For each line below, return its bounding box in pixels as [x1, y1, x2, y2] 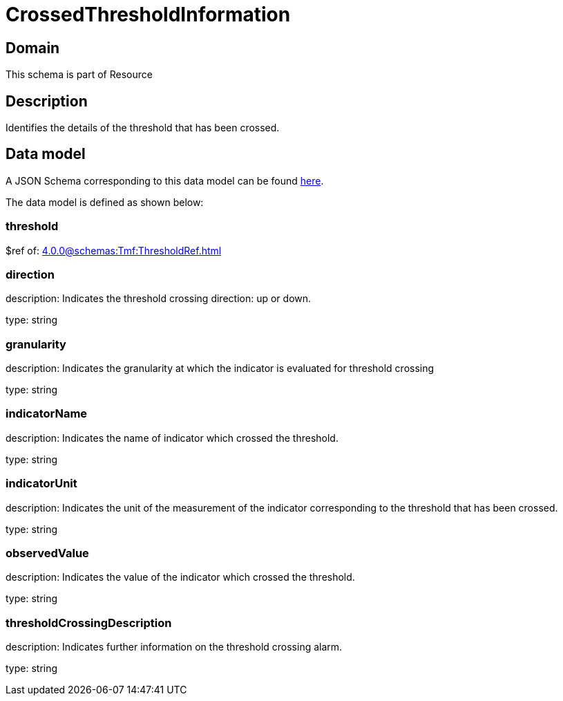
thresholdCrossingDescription [6, 615, 172, 630]
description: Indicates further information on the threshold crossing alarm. [6, 641, 343, 653]
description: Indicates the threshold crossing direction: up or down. [6, 292, 312, 305]
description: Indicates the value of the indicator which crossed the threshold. [6, 571, 355, 583]
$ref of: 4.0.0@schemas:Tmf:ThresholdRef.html [6, 244, 222, 256]
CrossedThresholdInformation [6, 3, 291, 26]
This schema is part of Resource [6, 68, 153, 81]
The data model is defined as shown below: [6, 196, 204, 208]
